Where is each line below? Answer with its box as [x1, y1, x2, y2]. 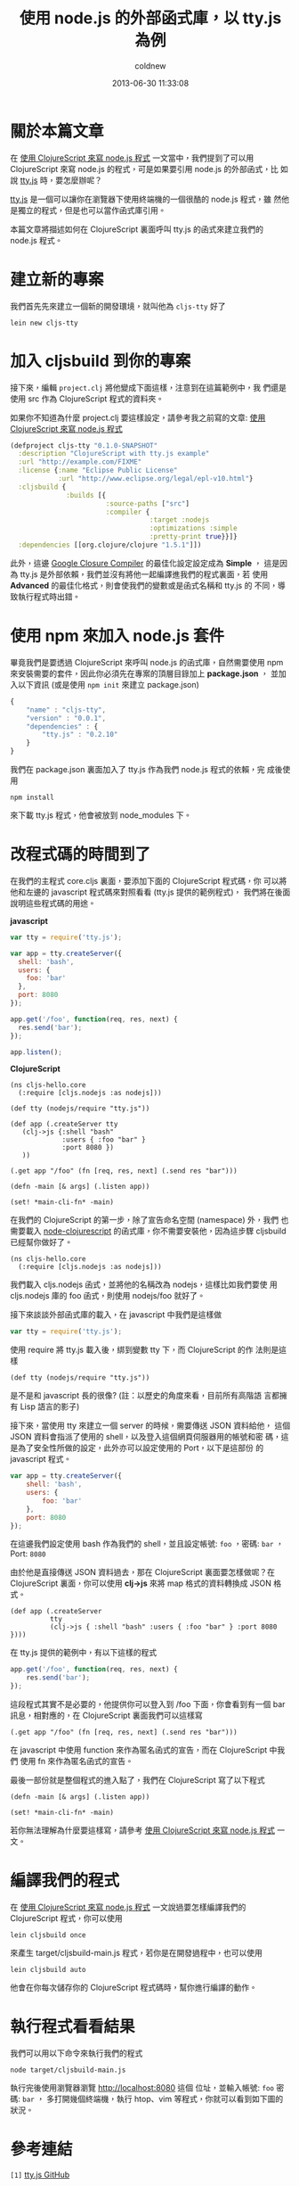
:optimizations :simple [149, 524, 238, 533]
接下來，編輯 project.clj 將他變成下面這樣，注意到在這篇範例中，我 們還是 [10, 382, 287, 392]
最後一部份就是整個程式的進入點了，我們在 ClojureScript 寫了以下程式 [10, 1775, 265, 1786]
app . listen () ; [10, 1047, 63, 1057]
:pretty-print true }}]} [149, 532, 238, 541]
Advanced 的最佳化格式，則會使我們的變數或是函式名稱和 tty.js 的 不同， [10, 580, 279, 590]
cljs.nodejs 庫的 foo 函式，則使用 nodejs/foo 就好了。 [10, 1291, 206, 1301]
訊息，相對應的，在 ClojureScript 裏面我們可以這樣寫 [10, 1710, 203, 1721]
